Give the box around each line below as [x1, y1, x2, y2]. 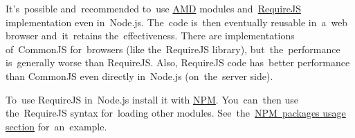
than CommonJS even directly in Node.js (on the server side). [6, 68, 273, 83]
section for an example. [6, 119, 107, 133]
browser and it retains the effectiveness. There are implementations [6, 28, 295, 43]
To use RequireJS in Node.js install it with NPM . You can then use [6, 92, 298, 106]
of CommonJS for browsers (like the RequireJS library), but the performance [6, 41, 340, 56]
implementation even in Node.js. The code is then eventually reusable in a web [6, 14, 348, 29]
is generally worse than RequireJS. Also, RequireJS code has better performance [6, 55, 350, 70]
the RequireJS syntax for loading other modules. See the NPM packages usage [6, 106, 346, 120]
